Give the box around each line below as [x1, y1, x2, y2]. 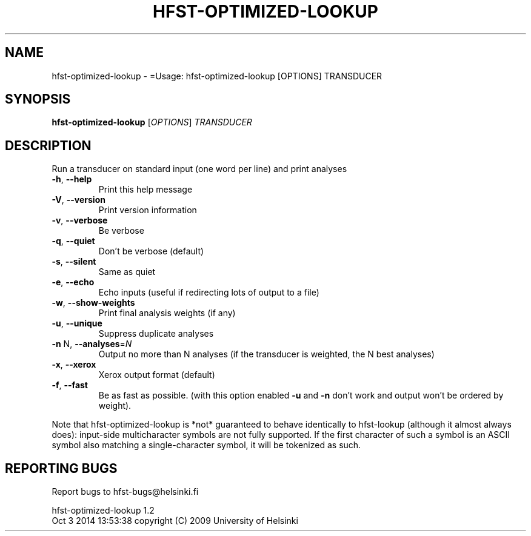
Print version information [98, 205, 197, 216]
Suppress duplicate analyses [98, 328, 214, 339]
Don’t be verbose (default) [98, 246, 204, 257]
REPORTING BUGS [5, 460, 118, 476]
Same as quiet [98, 266, 156, 277]
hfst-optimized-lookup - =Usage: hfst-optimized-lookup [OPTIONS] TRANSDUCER [52, 70, 382, 81]
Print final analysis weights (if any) [98, 308, 236, 319]
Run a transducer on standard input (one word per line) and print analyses [52, 164, 347, 174]
